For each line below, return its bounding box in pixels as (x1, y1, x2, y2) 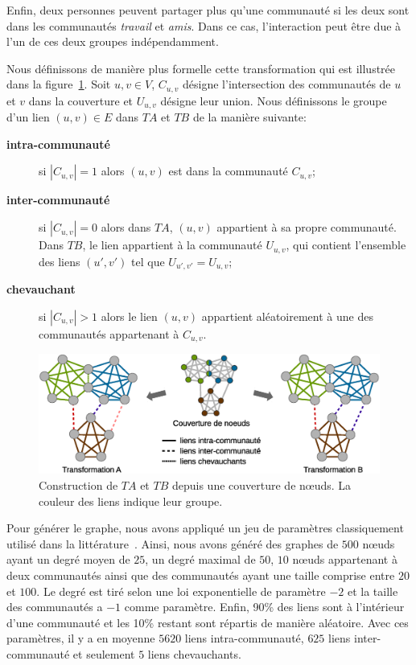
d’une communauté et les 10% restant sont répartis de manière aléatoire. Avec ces (6, 614, 409, 630)
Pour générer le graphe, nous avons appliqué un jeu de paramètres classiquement (6, 519, 404, 536)
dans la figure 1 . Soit (6, 76, 111, 92)
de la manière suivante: (192, 109, 307, 125)
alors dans (101, 219, 151, 236)
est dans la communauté (168, 162, 288, 179)
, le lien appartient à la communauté (82, 236, 262, 253)
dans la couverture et (28, 92, 134, 109)
